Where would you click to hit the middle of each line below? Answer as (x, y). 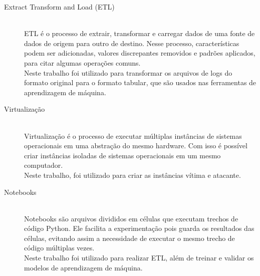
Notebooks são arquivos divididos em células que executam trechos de (131, 218)
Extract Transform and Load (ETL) (59, 7)
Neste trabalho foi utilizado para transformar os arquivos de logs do (128, 72)
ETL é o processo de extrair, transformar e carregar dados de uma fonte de (140, 33)
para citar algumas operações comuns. (82, 62)
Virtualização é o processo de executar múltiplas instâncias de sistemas (133, 135)
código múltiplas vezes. (59, 248)
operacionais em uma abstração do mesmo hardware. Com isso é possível (136, 146)
